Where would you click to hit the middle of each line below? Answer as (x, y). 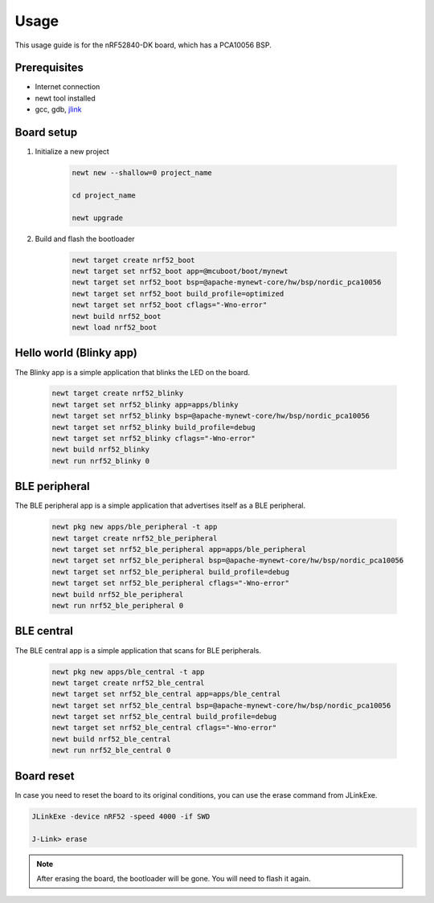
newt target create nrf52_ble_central (128, 682)
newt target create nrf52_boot (134, 260)
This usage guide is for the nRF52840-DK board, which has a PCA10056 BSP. (143, 45)
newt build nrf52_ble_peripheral (118, 594)
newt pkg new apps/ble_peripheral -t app (135, 527)
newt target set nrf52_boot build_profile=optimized (178, 294)
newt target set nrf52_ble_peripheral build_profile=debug (170, 572)
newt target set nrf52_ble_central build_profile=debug (164, 717)
